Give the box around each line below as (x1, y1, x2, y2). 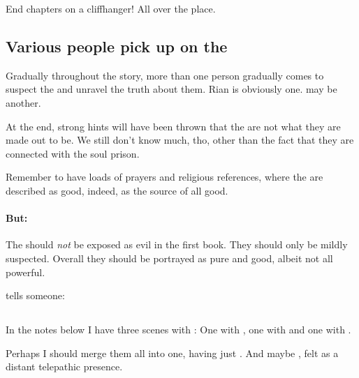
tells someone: (6, 288, 65, 303)
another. (6, 95, 41, 109)
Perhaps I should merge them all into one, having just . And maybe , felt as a (6, 345, 339, 360)
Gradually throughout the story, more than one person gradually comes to (6, 68, 324, 82)
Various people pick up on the (6, 35, 228, 56)
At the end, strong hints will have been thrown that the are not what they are (6, 119, 341, 133)
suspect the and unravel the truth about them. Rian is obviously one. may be (6, 82, 337, 96)
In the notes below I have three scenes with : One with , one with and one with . (6, 322, 351, 337)
